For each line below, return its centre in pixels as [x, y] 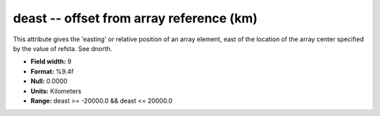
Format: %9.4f [52, 71]
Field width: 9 [51, 61]
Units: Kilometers [56, 91]
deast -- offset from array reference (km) [135, 18]
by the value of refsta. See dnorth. [63, 48]
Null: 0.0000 [49, 81]
